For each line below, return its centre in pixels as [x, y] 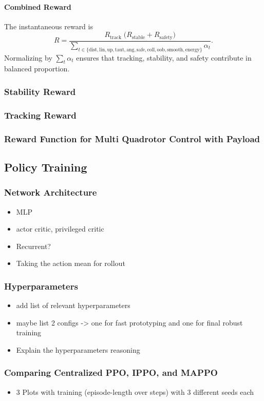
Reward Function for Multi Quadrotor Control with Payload [132, 138]
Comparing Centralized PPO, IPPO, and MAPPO [111, 373]
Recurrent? [33, 246]
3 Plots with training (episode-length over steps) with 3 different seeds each [135, 392]
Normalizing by [28, 57]
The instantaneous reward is [49, 26]
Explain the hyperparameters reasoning [78, 349]
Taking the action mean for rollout [71, 263]
